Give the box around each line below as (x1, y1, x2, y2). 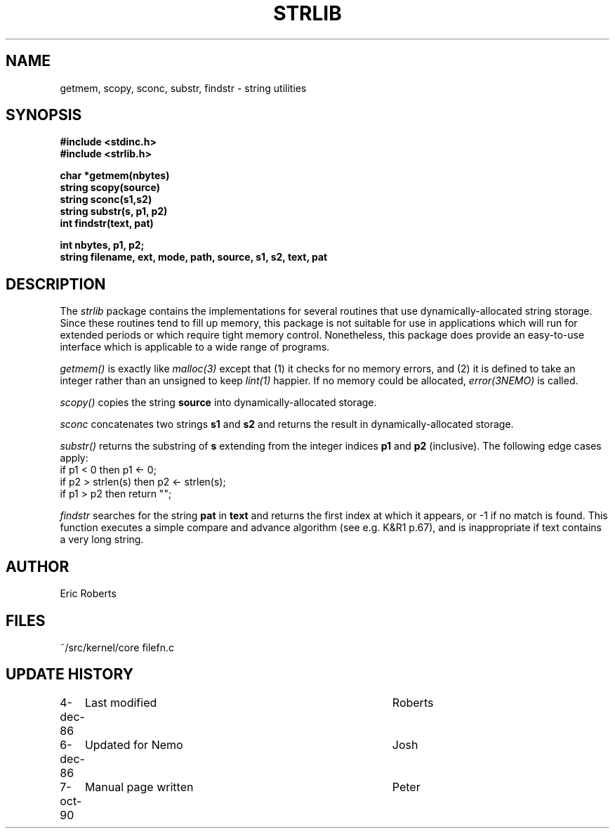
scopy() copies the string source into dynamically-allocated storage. (60, 396, 377, 409)
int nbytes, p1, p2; (60, 239, 145, 252)
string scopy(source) (60, 181, 160, 194)
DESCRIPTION (6, 275, 106, 293)
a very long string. (60, 533, 144, 546)
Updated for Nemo (84, 737, 183, 752)
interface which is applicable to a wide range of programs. (60, 341, 330, 353)
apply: (60, 452, 88, 464)
